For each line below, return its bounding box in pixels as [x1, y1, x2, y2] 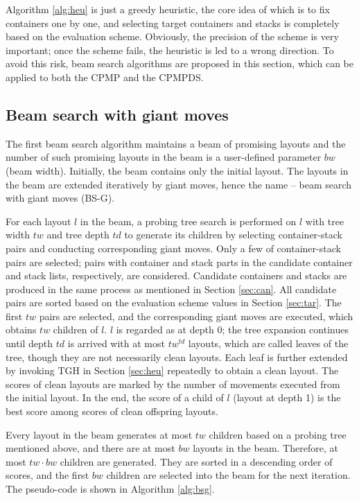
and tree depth [46, 227, 110, 242]
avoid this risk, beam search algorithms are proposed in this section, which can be [6, 56, 353, 71]
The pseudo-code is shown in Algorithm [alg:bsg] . [6, 482, 215, 496]
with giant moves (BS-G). [6, 191, 115, 205]
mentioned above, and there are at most [6, 441, 175, 455]
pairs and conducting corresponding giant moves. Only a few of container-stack [6, 240, 341, 255]
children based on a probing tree [209, 427, 347, 441]
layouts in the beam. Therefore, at [193, 441, 338, 455]
